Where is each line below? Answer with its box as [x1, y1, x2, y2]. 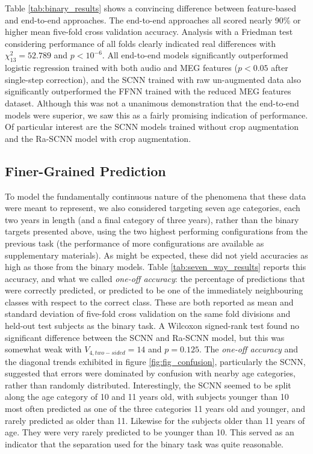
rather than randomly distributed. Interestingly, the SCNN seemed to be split [5, 378, 291, 391]
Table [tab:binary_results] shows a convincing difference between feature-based [5, 2, 296, 14]
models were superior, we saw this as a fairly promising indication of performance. [5, 108, 308, 121]
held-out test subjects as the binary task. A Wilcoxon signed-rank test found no [5, 319, 300, 332]
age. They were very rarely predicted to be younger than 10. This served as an [5, 426, 294, 438]
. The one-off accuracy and [199, 343, 299, 355]
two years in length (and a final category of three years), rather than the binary [5, 213, 299, 225]
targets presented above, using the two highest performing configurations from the [5, 225, 308, 238]
